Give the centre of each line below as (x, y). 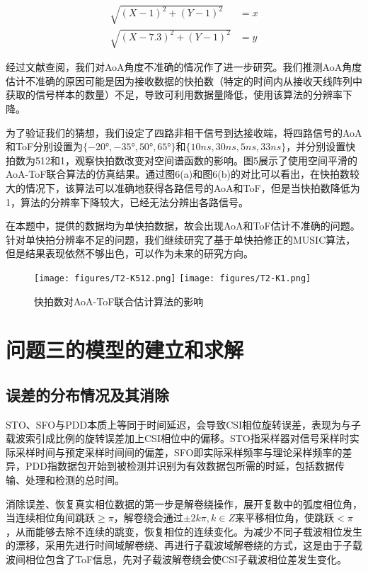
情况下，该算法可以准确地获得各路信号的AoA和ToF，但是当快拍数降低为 (192, 187)
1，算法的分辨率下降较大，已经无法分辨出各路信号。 (127, 202)
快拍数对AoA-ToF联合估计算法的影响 (119, 301)
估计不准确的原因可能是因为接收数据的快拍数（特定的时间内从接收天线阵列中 (184, 80)
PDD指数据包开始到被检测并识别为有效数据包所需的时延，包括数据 (180, 466)
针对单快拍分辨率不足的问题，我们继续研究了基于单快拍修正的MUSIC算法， (181, 239)
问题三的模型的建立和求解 (125, 350)
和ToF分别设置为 (45, 146)
